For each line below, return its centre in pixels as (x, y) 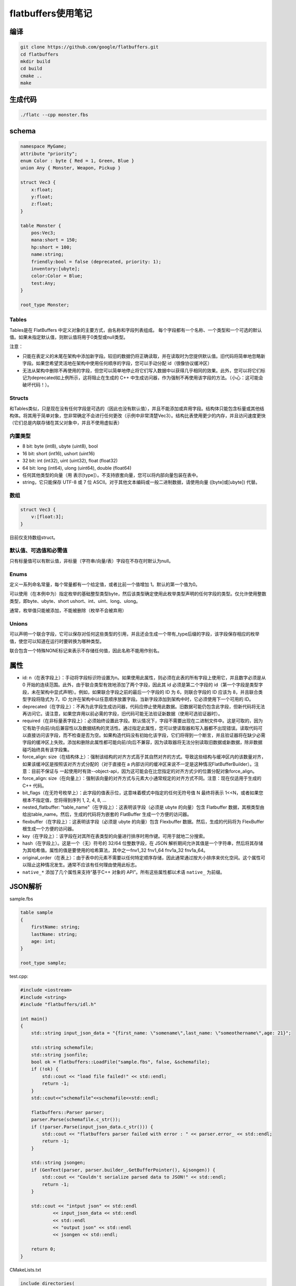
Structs (19, 398)
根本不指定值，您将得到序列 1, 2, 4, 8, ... (64, 800)
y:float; (42, 197)
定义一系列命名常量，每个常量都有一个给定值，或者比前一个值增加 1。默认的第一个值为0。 (105, 584)
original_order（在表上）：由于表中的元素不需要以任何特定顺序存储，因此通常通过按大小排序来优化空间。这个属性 (142, 858)
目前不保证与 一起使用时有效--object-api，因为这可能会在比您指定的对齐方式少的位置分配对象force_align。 (144, 771)
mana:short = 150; (54, 240)
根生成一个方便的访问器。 (49, 829)
